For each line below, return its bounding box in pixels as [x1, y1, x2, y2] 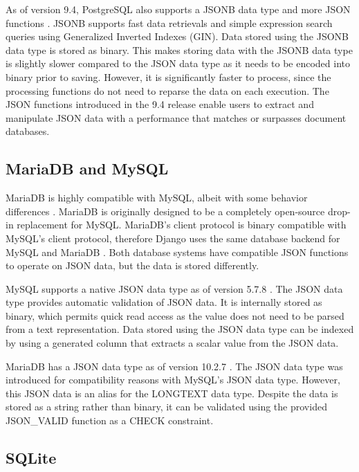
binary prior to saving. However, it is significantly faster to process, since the [6, 69, 331, 84]
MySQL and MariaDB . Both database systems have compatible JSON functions [6, 244, 349, 259]
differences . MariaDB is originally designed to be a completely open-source [6, 203, 325, 218]
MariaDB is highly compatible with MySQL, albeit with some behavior [6, 190, 308, 205]
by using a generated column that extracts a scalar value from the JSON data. [6, 336, 339, 350]
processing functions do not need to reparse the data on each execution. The [6, 83, 329, 98]
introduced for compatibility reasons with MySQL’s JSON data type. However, [6, 372, 340, 387]
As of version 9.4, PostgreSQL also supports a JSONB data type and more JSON [6, 2, 351, 16]
